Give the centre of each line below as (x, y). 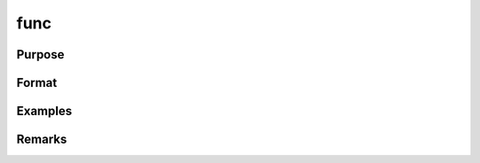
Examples (44, 111)
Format (37, 83)
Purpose (40, 54)
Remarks (42, 140)
